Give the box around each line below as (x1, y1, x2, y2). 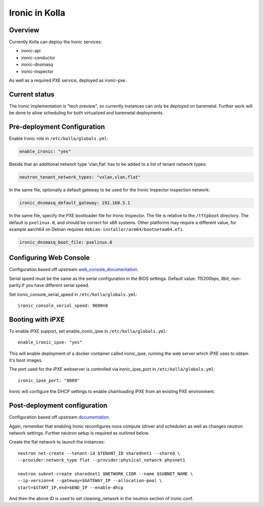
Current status (9, 90, 55, 98)
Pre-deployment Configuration (9, 123, 105, 131)
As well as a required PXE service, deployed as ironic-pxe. (9, 77, 127, 83)
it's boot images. (9, 357, 43, 363)
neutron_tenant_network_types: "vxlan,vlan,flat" (19, 174, 141, 180)
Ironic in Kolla (9, 7, 66, 18)
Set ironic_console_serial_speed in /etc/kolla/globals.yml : (9, 291, 137, 297)
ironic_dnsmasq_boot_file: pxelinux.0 (19, 239, 112, 245)
